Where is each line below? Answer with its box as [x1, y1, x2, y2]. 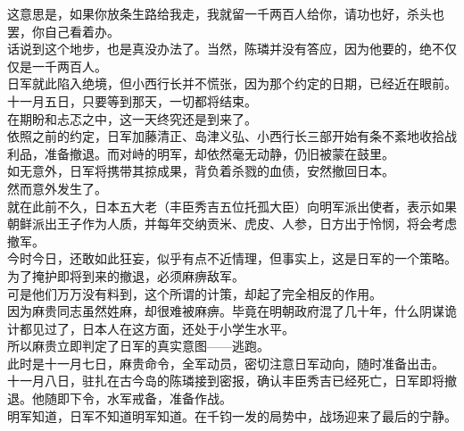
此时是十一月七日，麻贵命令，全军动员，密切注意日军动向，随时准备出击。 [7, 353, 444, 372]
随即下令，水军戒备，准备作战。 [44, 389, 232, 408]
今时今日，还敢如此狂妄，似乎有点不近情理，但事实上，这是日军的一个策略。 [7, 249, 457, 268]
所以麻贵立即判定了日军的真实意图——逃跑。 [7, 336, 269, 355]
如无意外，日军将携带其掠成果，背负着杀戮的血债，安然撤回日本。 [7, 162, 394, 180]
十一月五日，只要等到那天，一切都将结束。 [7, 91, 257, 110]
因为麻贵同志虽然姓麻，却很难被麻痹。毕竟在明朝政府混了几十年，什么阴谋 [7, 302, 444, 320]
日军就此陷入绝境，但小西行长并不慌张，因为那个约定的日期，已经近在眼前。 [7, 74, 457, 93]
